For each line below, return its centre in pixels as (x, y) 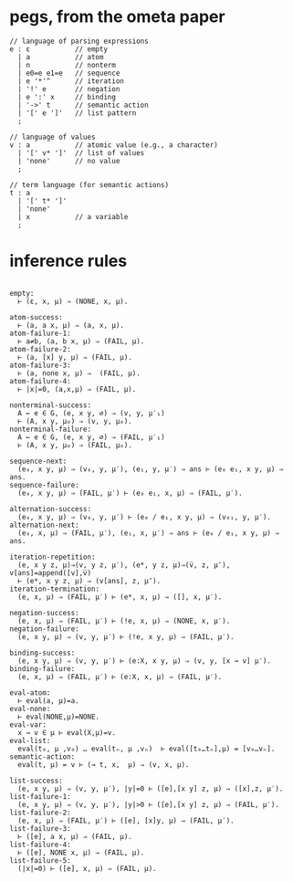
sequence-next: (38, 461)
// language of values (52, 137)
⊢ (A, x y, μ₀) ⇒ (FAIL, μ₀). (75, 445)
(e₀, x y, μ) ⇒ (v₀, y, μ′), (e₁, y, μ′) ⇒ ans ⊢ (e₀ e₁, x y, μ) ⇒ (151, 469)
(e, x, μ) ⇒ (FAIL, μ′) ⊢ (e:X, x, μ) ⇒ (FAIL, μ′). (120, 677)
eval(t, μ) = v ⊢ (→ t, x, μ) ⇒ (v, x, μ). (104, 764)
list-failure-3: (40, 828)
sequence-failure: (44, 485)
